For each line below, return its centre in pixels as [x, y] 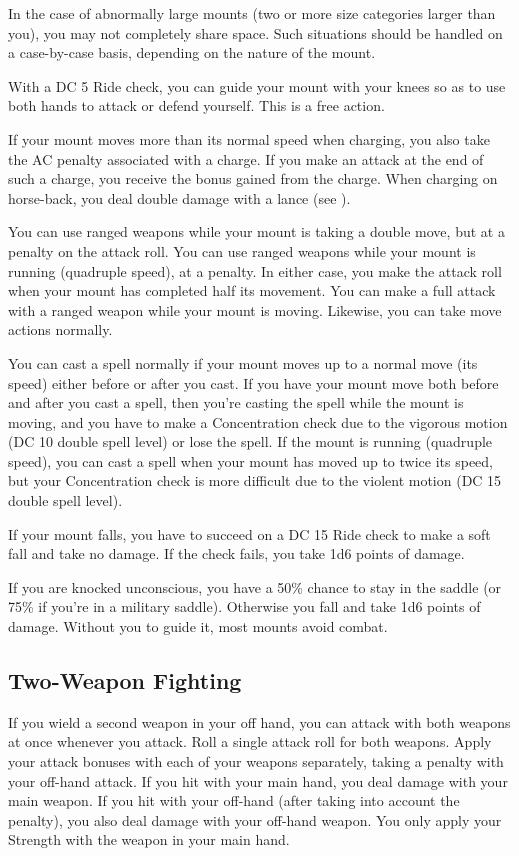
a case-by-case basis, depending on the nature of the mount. [192, 52]
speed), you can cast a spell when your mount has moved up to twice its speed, [251, 460]
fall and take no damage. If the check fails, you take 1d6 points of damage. [236, 553]
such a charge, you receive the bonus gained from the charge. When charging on [253, 178]
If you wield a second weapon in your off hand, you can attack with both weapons [259, 721]
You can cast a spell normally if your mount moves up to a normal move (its [243, 362]
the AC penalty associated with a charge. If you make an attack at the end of [246, 158]
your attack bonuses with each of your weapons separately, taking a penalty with [256, 761]
